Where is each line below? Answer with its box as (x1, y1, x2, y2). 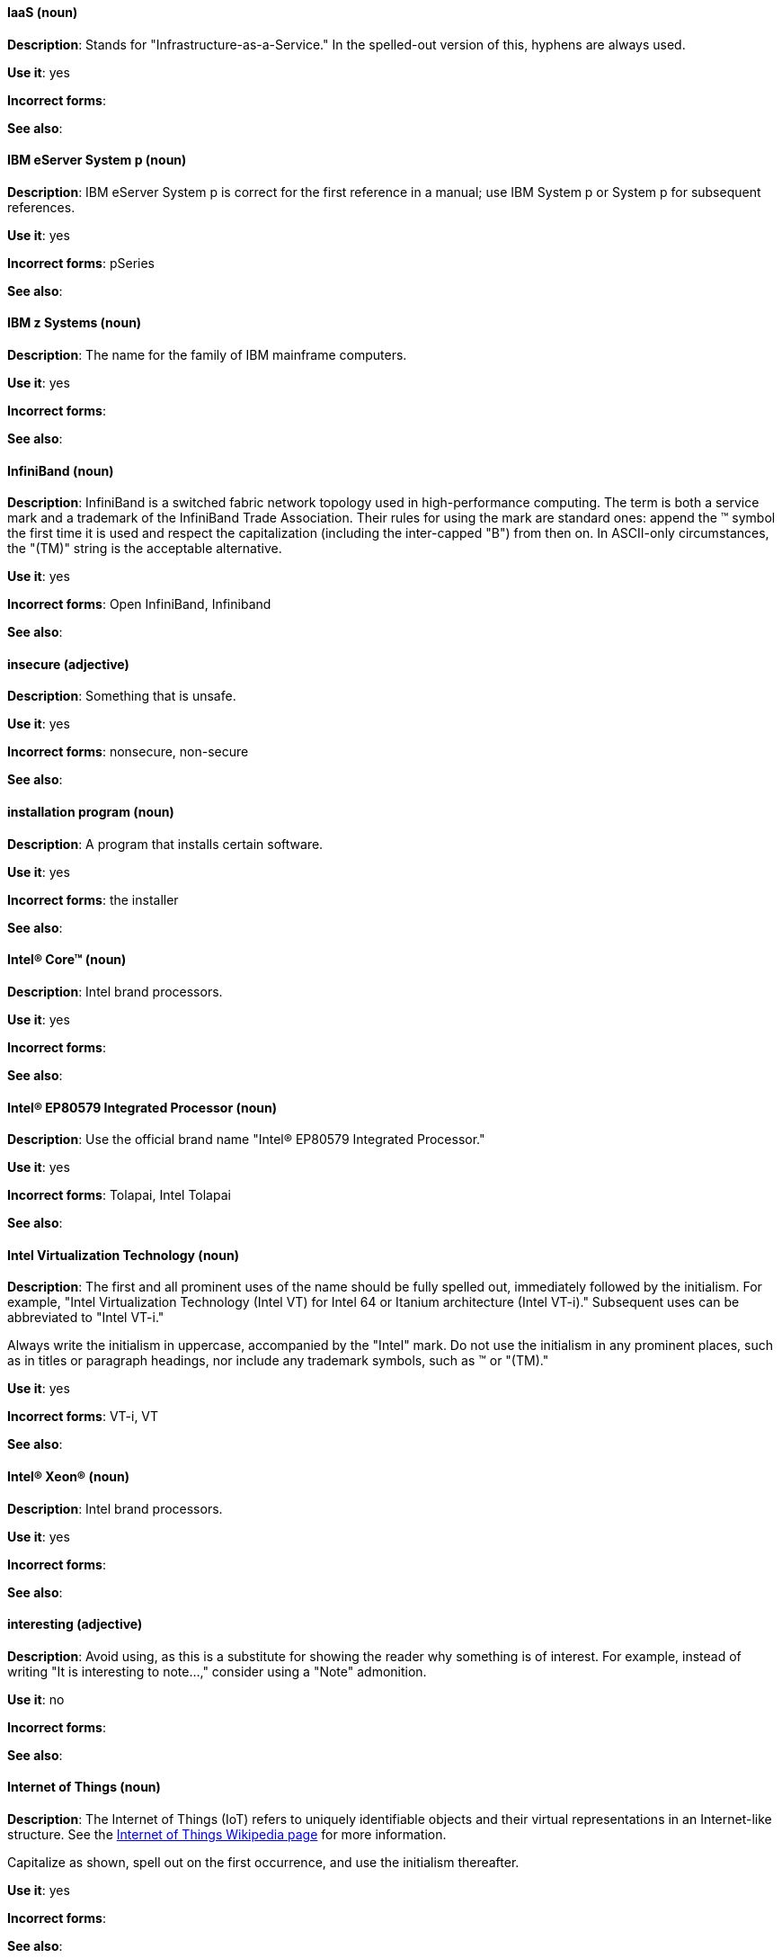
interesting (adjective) (7, 1616, 143, 1632)
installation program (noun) (7, 804, 174, 820)
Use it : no (7, 1691, 65, 1707)
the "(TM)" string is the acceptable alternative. (7, 541, 282, 557)
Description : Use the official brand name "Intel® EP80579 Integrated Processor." (7, 1131, 485, 1148)
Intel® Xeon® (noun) (7, 1468, 129, 1484)
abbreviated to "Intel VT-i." (7, 1310, 164, 1326)
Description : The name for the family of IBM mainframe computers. (7, 347, 407, 363)
